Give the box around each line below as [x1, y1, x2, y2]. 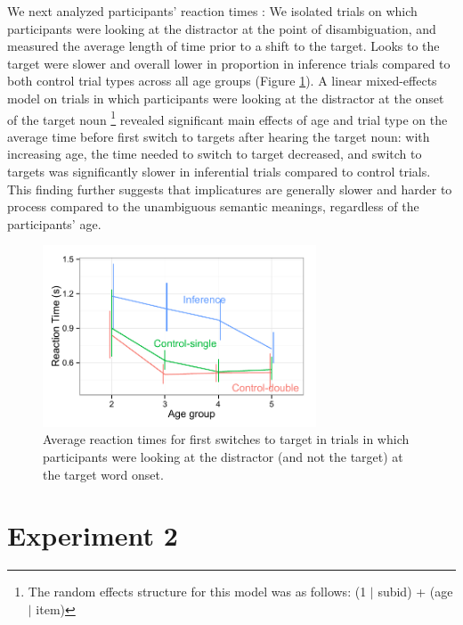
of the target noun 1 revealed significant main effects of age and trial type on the [7, 107, 448, 128]
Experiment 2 [7, 517, 178, 554]
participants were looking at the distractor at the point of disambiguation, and [7, 19, 436, 37]
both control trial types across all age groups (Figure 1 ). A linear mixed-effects [7, 71, 437, 90]
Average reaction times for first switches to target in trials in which [43, 430, 410, 448]
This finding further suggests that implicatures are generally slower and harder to [7, 179, 452, 198]
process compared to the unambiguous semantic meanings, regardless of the [7, 197, 419, 216]
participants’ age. [7, 214, 102, 233]
